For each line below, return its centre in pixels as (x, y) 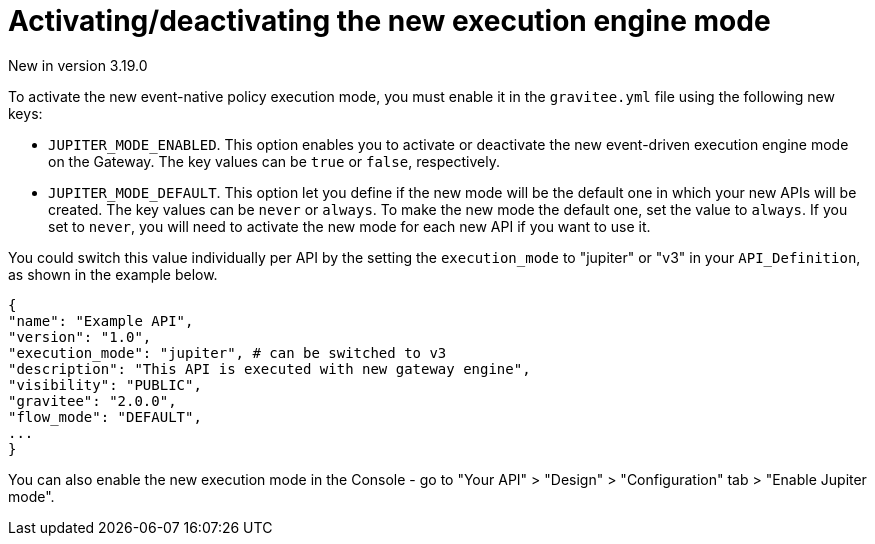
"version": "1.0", (80, 336)
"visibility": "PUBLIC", (105, 384)
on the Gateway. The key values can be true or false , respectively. (274, 161)
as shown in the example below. (113, 274)
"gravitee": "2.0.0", (92, 400)
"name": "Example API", (101, 320)
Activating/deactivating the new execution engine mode (389, 21)
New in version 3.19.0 (78, 65)
